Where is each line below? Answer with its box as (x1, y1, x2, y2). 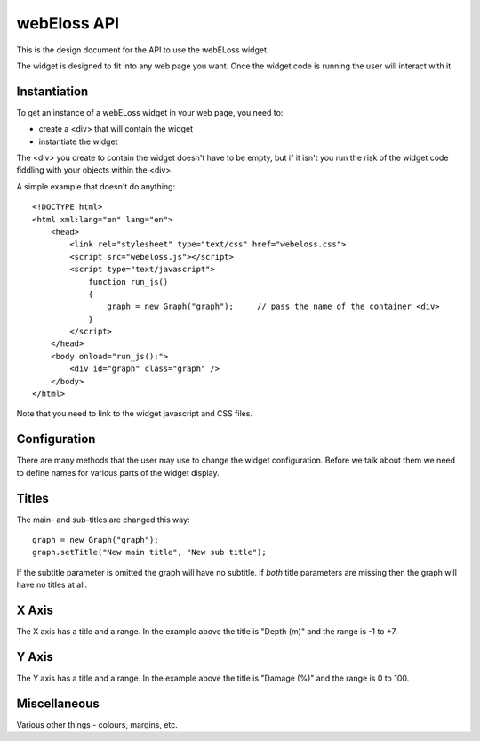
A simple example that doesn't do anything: (16, 181, 176, 191)
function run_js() (88, 277, 169, 286)
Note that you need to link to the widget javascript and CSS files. (16, 408, 253, 419)
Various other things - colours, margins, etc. (16, 719, 178, 729)
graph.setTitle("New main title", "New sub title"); (32, 547, 267, 558)
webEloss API (16, 13, 120, 33)
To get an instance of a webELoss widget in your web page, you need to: (16, 107, 284, 117)
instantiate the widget (38, 136, 118, 147)
